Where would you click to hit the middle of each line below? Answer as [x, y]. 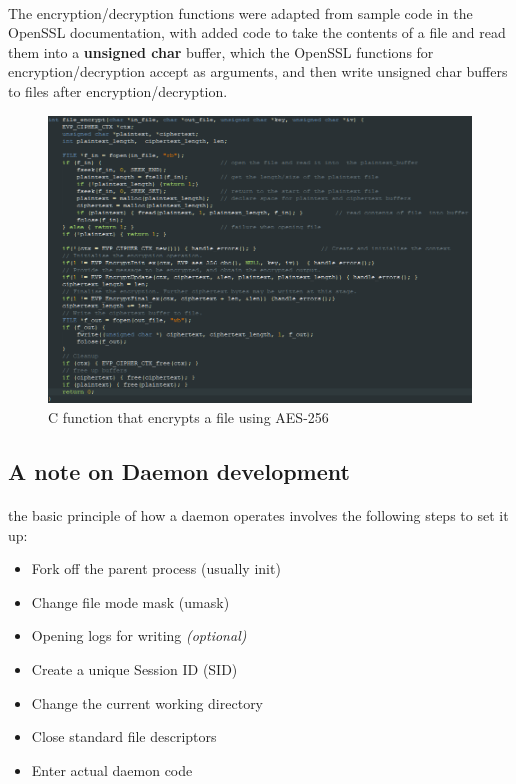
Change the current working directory [147, 702]
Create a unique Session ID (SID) [134, 669]
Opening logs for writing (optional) [139, 635]
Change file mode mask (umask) [130, 601]
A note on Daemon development [179, 471]
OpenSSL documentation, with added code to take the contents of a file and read [257, 32]
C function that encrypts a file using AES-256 [188, 417]
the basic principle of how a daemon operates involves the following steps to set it [258, 515]
